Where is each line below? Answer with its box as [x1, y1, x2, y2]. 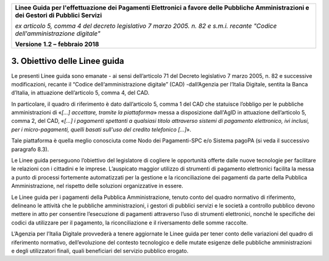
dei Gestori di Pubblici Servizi [15, 11, 102, 19]
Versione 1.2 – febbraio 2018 [15, 40, 99, 48]
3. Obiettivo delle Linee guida [11, 56, 124, 66]
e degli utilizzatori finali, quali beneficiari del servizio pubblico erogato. [11, 247, 189, 254]
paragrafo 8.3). [11, 145, 49, 153]
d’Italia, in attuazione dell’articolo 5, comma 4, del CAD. [11, 89, 150, 97]
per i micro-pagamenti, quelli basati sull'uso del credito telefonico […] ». [11, 125, 191, 133]
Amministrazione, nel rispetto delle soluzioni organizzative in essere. [11, 183, 183, 190]
